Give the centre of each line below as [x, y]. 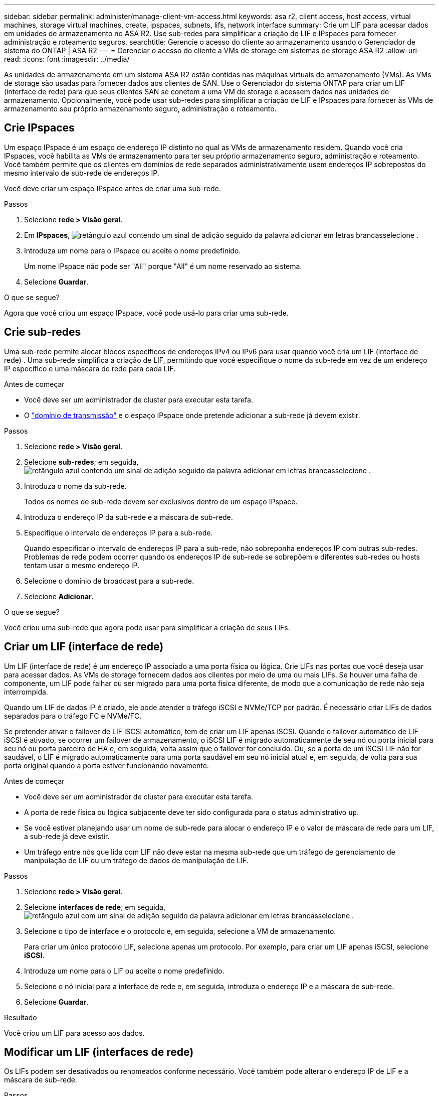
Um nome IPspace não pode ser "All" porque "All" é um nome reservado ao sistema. [163, 266]
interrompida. [26, 692]
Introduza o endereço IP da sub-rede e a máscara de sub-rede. [129, 517]
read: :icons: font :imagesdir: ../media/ [67, 59]
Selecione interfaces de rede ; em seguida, [95, 907]
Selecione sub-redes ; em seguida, [81, 462]
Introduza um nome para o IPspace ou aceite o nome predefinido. [133, 250]
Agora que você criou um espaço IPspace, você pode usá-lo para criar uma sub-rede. [146, 313]
